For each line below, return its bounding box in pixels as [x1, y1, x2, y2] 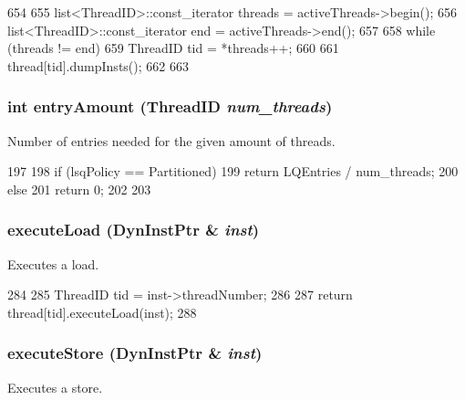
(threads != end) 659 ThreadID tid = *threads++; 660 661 [7, 38, 339, 58]
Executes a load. [7, 254, 99, 273]
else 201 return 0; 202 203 [7, 179, 151, 198]
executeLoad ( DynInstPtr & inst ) [7, 218, 260, 241]
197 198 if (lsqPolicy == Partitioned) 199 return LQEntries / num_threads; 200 [7, 162, 459, 181]
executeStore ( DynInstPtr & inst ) [7, 342, 263, 364]
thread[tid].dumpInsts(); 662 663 [7, 56, 189, 75]
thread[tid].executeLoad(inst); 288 [7, 302, 197, 321]
